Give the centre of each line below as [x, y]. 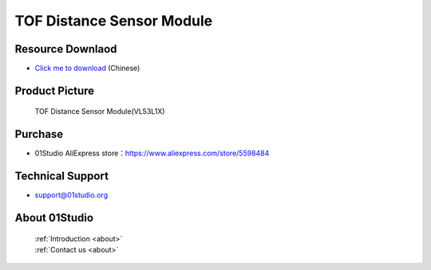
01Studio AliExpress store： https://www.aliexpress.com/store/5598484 [152, 153]
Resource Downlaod [66, 49]
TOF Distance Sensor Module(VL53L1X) [100, 112]
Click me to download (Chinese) [87, 68]
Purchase [39, 134]
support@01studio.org [71, 195]
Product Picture [55, 90]
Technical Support [62, 176]
